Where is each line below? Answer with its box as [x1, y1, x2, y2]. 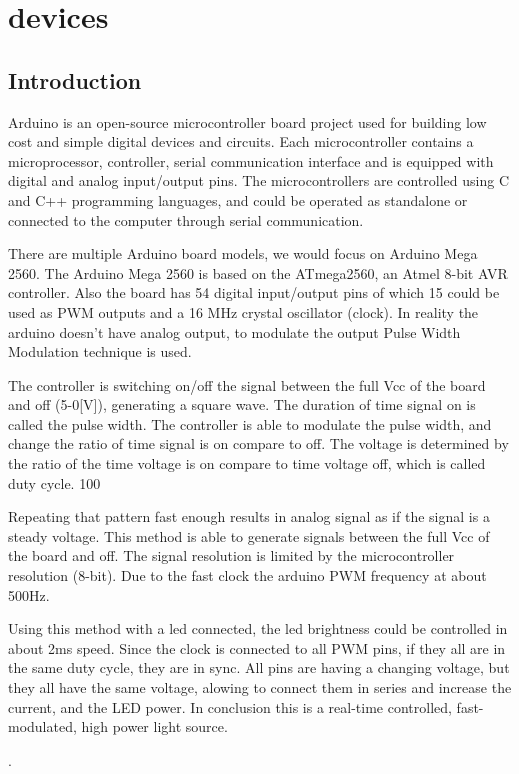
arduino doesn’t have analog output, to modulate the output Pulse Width [8, 321, 461, 342]
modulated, [8, 716, 77, 737]
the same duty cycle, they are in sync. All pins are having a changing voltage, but [8, 657, 510, 678]
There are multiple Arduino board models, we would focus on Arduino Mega [8, 243, 478, 264]
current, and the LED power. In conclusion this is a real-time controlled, [8, 696, 452, 717]
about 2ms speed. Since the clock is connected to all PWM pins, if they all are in [8, 637, 506, 658]
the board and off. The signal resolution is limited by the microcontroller [8, 545, 455, 566]
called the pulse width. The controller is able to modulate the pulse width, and [8, 413, 492, 434]
